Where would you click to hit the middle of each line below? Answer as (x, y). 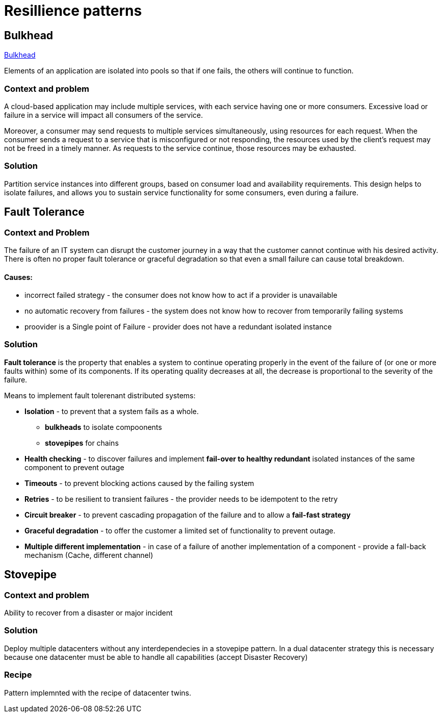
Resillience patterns (73, 11)
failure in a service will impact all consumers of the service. (104, 115)
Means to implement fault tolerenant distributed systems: (100, 395)
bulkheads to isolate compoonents (103, 427)
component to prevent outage (74, 467)
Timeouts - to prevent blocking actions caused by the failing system (139, 483)
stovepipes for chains (82, 443)
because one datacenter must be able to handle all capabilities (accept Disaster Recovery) (156, 657)
